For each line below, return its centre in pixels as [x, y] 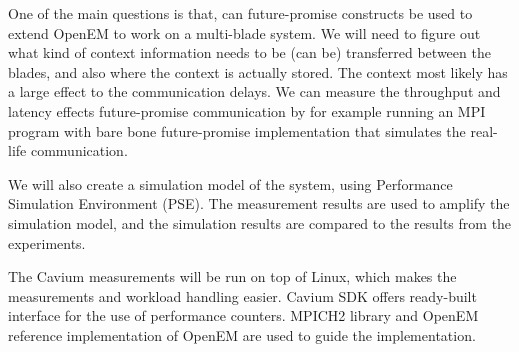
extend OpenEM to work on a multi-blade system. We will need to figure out [244, 32]
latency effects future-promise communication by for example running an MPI [247, 110]
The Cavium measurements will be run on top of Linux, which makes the [232, 276]
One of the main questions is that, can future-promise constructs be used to [240, 13]
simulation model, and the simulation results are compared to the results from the [260, 222]
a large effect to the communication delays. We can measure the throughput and [254, 91]
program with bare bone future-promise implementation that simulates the [237, 130]
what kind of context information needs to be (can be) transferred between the [249, 52]
